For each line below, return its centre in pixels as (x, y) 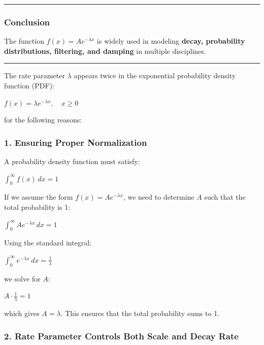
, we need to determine (159, 197)
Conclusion (27, 22)
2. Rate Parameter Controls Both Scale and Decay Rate (121, 336)
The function (24, 41)
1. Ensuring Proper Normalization (76, 142)
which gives (22, 313)
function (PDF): (29, 85)
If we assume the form (39, 197)
